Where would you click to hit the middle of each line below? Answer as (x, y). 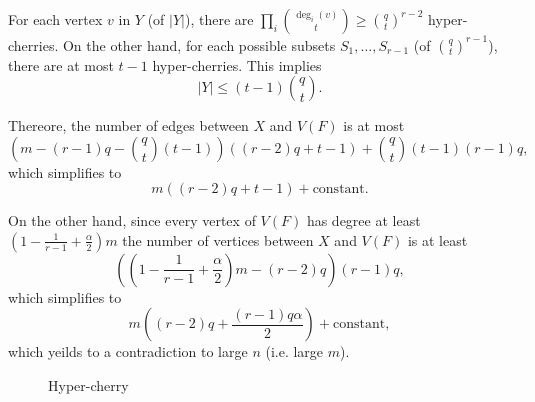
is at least (437, 239)
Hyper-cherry (88, 385)
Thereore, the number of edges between (128, 125)
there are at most (61, 64)
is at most (374, 125)
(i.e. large (294, 351)
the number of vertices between (218, 239)
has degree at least (363, 220)
